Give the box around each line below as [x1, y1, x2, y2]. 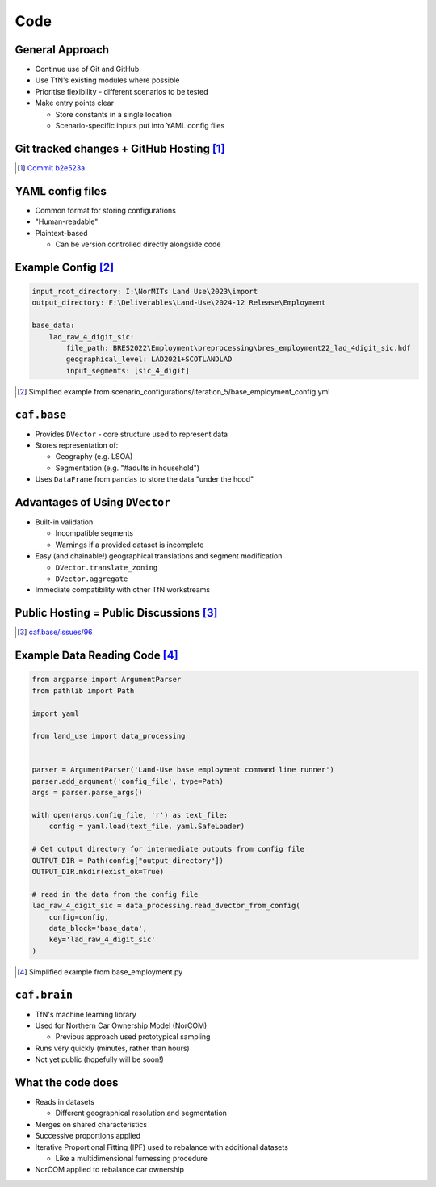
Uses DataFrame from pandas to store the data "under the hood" [35, 474, 254, 484]
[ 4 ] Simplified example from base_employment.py [17, 966, 183, 977]
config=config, [48, 912, 109, 921]
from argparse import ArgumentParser [31, 675, 182, 684]
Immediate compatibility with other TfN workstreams [35, 585, 210, 595]
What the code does [15, 1075, 119, 1089]
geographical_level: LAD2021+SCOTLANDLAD [65, 355, 233, 364]
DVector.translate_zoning [55, 562, 158, 572]
